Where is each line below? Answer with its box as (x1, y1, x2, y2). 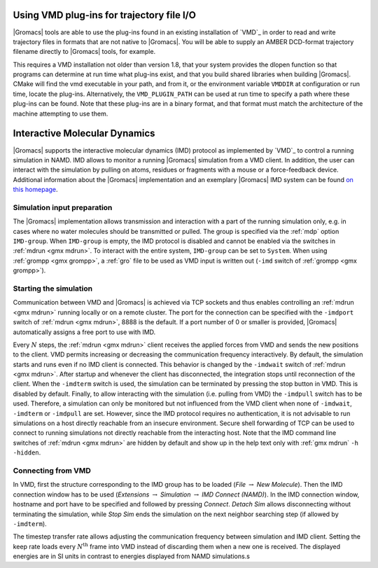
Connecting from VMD (13, 466, 91, 476)
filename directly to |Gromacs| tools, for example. (13, 48, 156, 56)
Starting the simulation (13, 284, 93, 293)
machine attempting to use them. (13, 109, 108, 118)
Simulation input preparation (13, 202, 113, 212)
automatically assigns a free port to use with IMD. (13, 328, 156, 336)
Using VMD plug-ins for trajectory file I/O (13, 9, 196, 21)
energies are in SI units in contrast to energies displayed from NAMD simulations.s (13, 552, 250, 560)
